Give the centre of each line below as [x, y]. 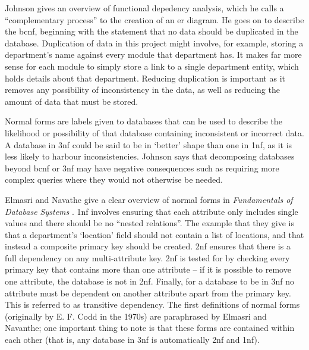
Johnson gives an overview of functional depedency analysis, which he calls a [144, 8]
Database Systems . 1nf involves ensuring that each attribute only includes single [152, 211]
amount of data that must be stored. [72, 101]
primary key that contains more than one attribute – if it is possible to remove [148, 269]
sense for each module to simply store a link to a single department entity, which [152, 66]
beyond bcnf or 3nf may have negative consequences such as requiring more [142, 168]
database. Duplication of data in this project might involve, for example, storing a [154, 43]
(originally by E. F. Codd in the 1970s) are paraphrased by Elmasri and [136, 316]
